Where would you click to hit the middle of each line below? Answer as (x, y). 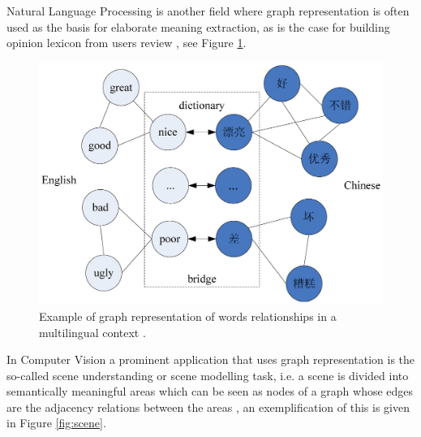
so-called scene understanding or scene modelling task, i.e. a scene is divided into (208, 375)
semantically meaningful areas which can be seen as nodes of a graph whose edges (210, 391)
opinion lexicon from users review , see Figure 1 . (127, 43)
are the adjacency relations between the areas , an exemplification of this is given (208, 407)
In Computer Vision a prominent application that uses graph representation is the (211, 359)
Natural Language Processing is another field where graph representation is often (208, 11)
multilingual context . (92, 332)
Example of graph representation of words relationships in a (188, 316)
